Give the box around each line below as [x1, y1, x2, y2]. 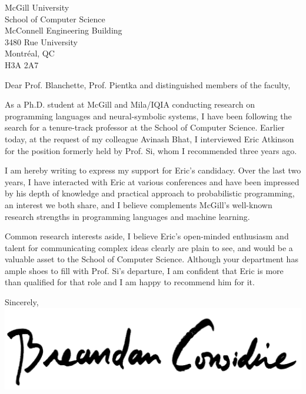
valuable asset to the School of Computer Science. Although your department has [5, 253, 298, 265]
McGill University [5, 1, 69, 13]
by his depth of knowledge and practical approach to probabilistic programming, [5, 187, 295, 199]
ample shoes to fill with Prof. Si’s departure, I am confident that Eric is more [5, 264, 284, 276]
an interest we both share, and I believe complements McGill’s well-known [5, 198, 272, 211]
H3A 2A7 [5, 58, 39, 71]
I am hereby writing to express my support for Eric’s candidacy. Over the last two [5, 164, 301, 176]
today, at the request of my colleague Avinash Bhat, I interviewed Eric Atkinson [5, 132, 294, 145]
